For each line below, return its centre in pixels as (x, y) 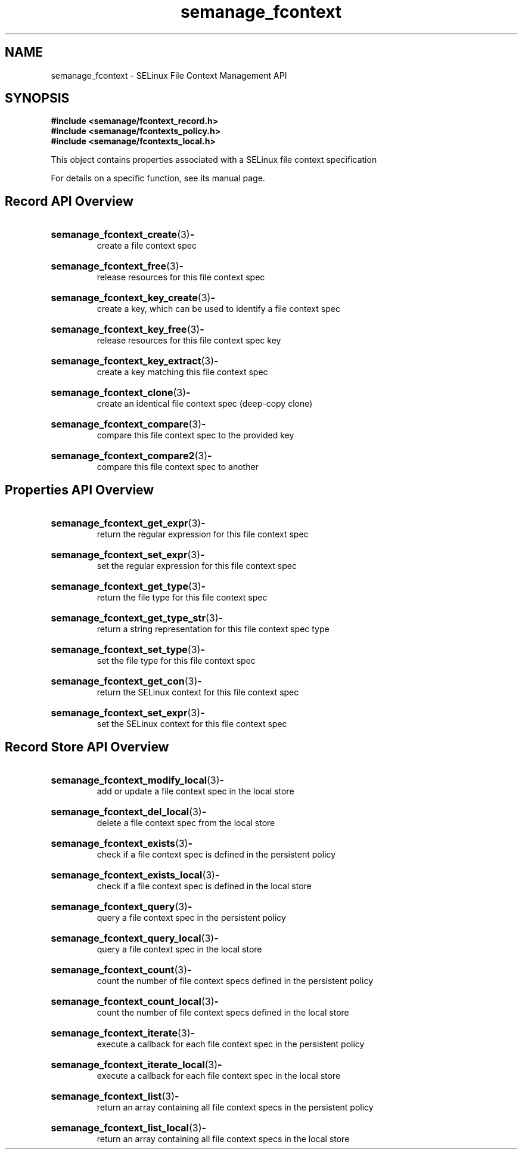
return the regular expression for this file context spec (203, 534)
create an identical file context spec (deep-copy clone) (205, 404)
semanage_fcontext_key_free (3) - (128, 330)
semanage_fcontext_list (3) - (115, 1096)
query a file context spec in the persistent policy (191, 917)
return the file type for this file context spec (182, 598)
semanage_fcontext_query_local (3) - (135, 938)
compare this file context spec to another (178, 467)
